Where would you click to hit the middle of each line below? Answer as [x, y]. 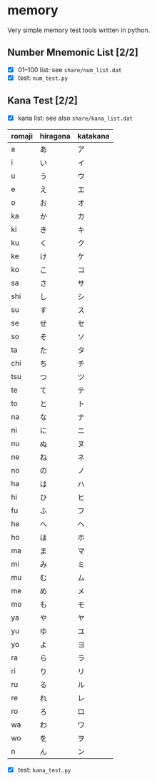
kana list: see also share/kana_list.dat [75, 118]
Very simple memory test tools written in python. [79, 30]
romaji [22, 136]
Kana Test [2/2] [43, 101]
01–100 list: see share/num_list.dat [70, 69]
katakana [93, 136]
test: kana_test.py [44, 770]
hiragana [55, 136]
